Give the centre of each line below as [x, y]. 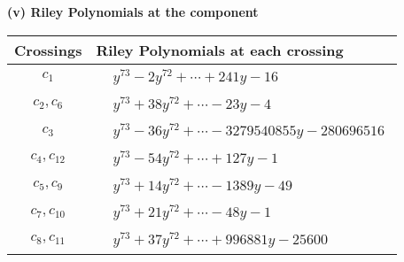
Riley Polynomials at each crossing [220, 50]
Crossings [48, 50]
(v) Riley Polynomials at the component [133, 12]
